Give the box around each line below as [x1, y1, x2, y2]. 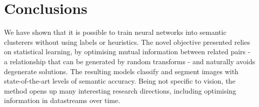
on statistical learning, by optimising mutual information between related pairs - [4, 46, 250, 57]
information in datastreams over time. [4, 95, 120, 106]
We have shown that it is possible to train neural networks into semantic [4, 27, 226, 37]
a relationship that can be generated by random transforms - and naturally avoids [4, 56, 255, 66]
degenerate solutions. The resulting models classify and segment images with [4, 66, 238, 76]
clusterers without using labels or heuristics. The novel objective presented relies [4, 36, 250, 47]
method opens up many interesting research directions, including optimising [4, 85, 236, 96]
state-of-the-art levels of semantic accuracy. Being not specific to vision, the [4, 76, 235, 86]
